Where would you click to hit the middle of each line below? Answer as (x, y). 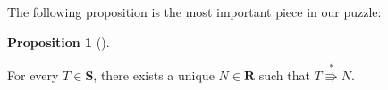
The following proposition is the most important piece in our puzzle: (194, 12)
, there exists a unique (154, 74)
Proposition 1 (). (59, 41)
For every (33, 74)
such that (284, 74)
